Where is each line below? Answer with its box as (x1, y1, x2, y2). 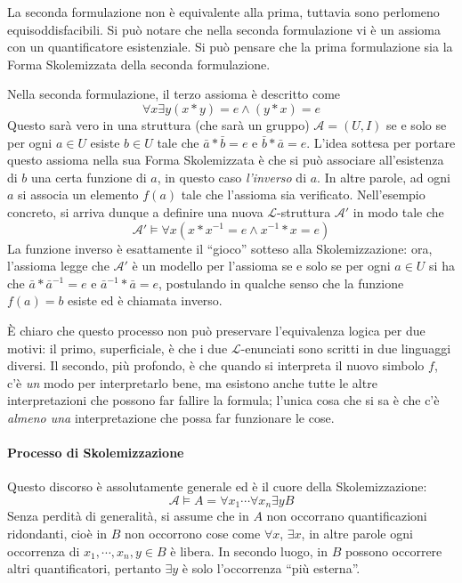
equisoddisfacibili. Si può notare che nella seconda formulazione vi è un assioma (7, 20, 441, 38)
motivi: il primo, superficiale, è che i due (7, 338, 228, 357)
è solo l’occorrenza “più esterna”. (182, 559, 361, 578)
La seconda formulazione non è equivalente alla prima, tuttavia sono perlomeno (7, 3, 440, 20)
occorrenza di (7, 541, 80, 560)
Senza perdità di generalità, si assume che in (7, 506, 249, 525)
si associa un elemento (18, 185, 139, 204)
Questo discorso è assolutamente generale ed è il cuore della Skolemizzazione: (7, 477, 427, 496)
